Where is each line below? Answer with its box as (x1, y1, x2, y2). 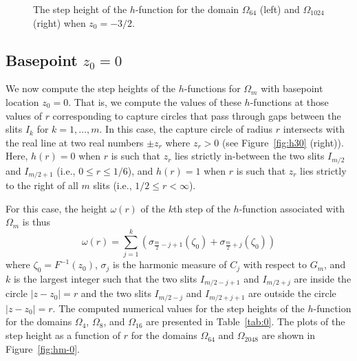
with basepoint (261, 81, 323, 96)
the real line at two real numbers (6, 135, 144, 149)
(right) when (33, 15, 86, 30)
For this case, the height (6, 201, 107, 215)
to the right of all (6, 178, 78, 193)
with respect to (243, 257, 307, 272)
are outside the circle (248, 286, 336, 300)
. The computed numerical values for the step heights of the (52, 300, 305, 315)
